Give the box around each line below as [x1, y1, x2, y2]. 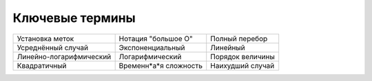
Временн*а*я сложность [118, 60, 203, 70]
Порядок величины [210, 51, 275, 61]
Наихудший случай [210, 60, 275, 70]
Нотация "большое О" [118, 34, 193, 43]
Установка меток [17, 34, 74, 43]
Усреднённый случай [17, 43, 89, 52]
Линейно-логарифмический [17, 51, 112, 61]
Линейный [210, 43, 245, 52]
